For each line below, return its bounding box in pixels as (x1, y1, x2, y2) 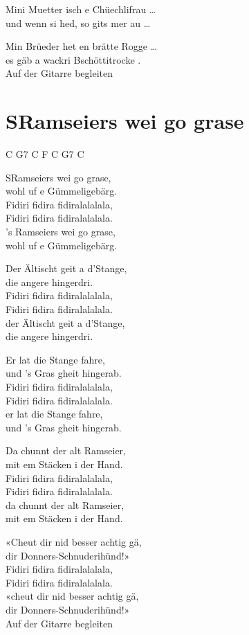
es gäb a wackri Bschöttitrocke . (6, 52, 141, 66)
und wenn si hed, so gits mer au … (6, 15, 151, 30)
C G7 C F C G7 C (6, 147, 84, 161)
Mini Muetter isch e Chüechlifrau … (6, 2, 156, 16)
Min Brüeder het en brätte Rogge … (6, 39, 158, 53)
